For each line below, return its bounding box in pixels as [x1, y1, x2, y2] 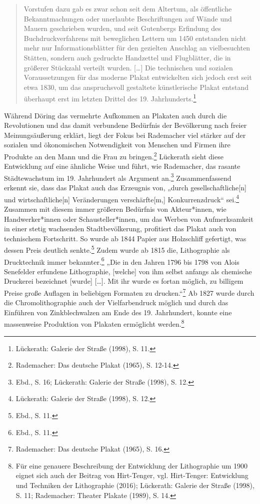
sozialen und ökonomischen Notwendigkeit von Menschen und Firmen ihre [4, 139, 230, 150]
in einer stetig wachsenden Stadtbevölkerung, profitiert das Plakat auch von [4, 223, 236, 234]
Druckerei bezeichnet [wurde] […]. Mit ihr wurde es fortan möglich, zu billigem [4, 276, 243, 286]
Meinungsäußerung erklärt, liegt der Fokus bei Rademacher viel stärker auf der [4, 129, 246, 140]
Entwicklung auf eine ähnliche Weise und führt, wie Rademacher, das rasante [4, 161, 240, 171]
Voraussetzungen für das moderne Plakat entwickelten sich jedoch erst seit [23, 72, 252, 82]
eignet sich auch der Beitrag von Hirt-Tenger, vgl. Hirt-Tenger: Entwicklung [15, 470, 248, 481]
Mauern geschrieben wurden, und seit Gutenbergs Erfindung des [23, 23, 221, 33]
